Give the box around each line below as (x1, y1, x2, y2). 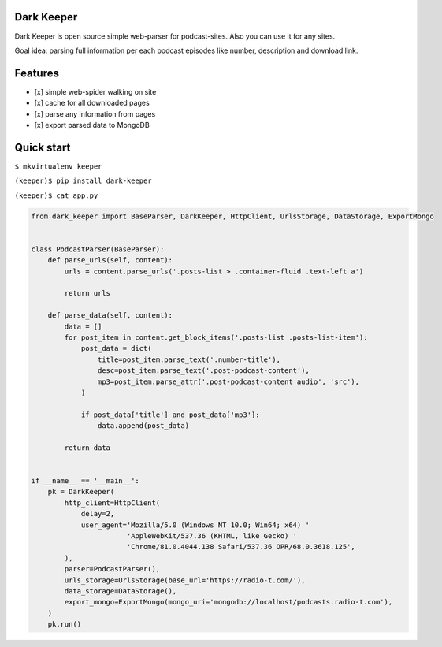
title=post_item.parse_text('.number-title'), (97, 355, 281, 364)
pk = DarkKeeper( (47, 487, 115, 496)
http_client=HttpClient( (64, 498, 161, 508)
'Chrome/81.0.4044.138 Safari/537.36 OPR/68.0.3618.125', (126, 542, 356, 552)
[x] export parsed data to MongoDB (34, 120, 150, 129)
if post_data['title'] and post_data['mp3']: (80, 410, 260, 419)
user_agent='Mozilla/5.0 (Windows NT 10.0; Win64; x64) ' (80, 520, 310, 530)
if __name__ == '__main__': (31, 477, 139, 485)
